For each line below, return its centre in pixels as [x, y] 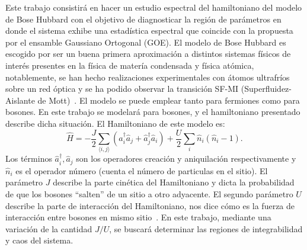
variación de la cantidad [49, 228]
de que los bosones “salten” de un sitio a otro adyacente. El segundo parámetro [149, 193]
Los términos [29, 158]
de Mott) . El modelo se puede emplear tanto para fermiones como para [169, 100]
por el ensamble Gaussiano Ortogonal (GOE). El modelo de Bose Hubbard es [146, 42]
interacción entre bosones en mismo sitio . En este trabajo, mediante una [138, 217]
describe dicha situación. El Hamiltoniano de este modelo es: [115, 123]
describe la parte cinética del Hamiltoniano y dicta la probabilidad [174, 182]
